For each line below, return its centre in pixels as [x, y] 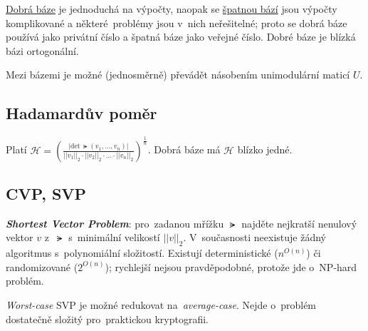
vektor [20, 237]
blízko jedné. [265, 149]
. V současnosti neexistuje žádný [255, 237]
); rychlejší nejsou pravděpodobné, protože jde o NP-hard [231, 266]
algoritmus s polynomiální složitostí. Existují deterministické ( [142, 253]
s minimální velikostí [114, 237]
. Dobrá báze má [184, 149]
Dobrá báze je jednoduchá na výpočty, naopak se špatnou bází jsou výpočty [172, 9]
